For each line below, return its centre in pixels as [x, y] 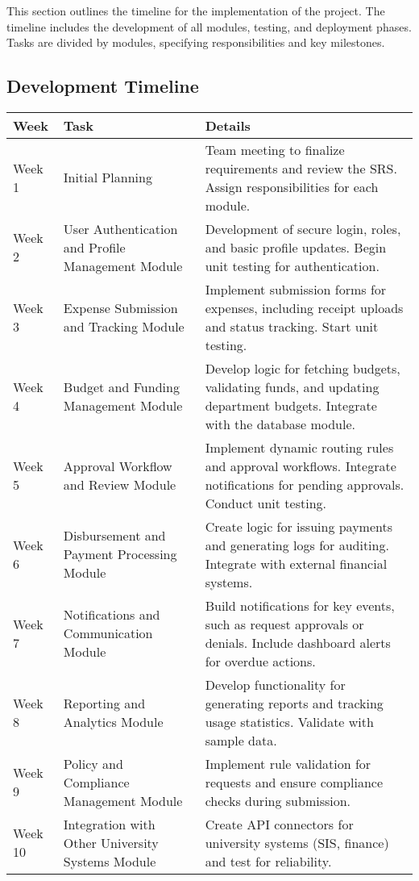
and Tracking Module [124, 326]
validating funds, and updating [292, 386]
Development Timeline [103, 86]
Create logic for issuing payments [299, 526]
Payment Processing [120, 554]
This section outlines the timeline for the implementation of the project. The [196, 10]
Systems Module [110, 861]
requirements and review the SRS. [301, 168]
